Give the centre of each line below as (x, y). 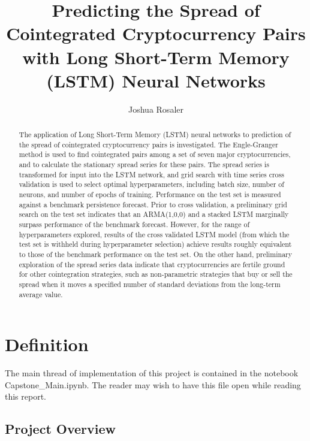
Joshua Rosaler (156, 109)
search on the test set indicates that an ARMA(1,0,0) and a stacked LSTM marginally (154, 214)
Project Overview (61, 429)
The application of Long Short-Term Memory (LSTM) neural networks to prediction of (155, 135)
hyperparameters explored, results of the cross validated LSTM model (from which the (154, 234)
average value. (41, 294)
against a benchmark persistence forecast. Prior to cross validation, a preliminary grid (153, 204)
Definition (47, 344)
